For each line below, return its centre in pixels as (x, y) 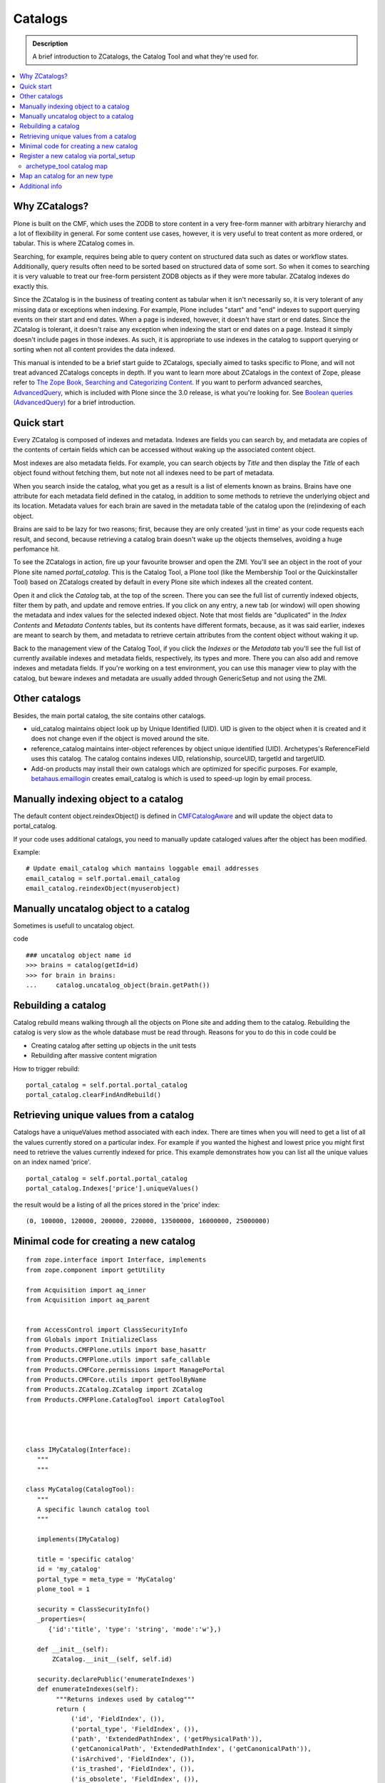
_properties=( (61, 1619)
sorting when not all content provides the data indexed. (94, 349)
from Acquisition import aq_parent (88, 1299)
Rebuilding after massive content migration (94, 1056)
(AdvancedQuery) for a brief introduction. (74, 402)
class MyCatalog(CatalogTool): (81, 1490)
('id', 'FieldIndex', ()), (118, 1719)
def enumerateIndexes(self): (88, 1689)
